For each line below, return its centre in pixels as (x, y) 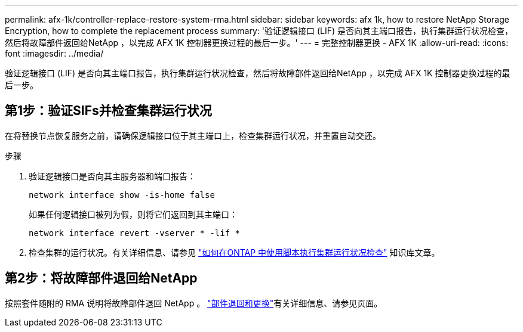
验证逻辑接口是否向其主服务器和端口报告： (112, 176)
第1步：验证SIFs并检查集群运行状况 (108, 111)
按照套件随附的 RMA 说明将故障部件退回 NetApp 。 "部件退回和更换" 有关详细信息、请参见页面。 (194, 303)
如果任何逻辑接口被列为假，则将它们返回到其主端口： (133, 214)
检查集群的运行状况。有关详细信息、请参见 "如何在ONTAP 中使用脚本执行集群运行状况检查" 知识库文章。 (234, 252)
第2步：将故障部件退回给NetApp (101, 278)
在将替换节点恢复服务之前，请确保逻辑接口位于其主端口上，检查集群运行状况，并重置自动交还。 (193, 135)
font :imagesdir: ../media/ (54, 53)
